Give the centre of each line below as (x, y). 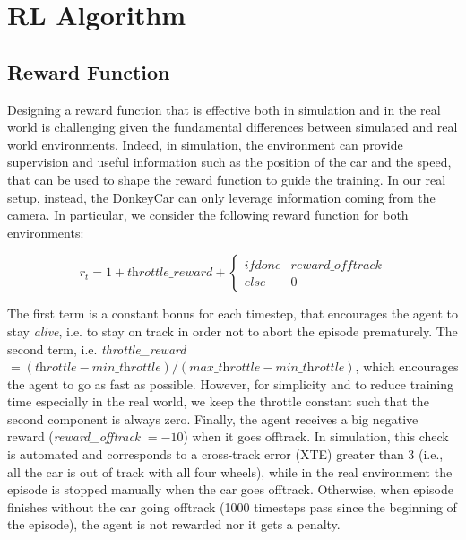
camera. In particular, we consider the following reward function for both (208, 215)
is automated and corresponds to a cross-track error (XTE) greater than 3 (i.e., (225, 454)
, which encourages (407, 366)
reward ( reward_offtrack (74, 436)
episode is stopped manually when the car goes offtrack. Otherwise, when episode (230, 489)
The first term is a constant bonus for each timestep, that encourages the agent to (233, 314)
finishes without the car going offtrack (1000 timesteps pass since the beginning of (232, 506)
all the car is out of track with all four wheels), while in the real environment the (230, 471)
